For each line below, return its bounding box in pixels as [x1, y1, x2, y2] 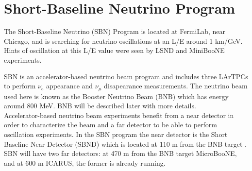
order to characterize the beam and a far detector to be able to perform [4, 120, 217, 130]
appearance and [46, 81, 93, 91]
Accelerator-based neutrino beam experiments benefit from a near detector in [4, 110, 234, 120]
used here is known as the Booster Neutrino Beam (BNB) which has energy [4, 91, 229, 101]
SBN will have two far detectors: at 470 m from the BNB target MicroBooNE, [4, 148, 237, 158]
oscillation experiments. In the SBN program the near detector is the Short [4, 129, 228, 139]
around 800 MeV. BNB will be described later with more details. [4, 101, 196, 111]
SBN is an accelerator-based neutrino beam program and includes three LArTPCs [4, 71, 248, 81]
